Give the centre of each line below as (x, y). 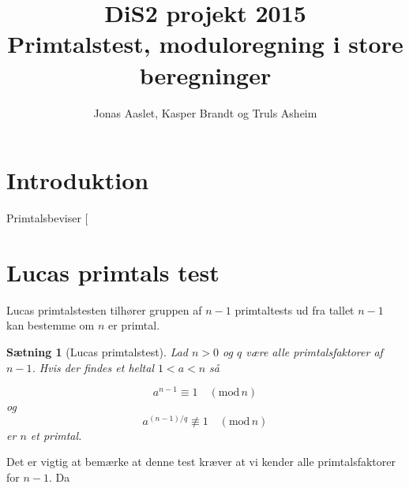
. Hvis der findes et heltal (93, 367)
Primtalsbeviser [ (47, 218)
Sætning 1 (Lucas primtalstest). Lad (97, 351)
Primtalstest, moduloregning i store (205, 44)
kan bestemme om (51, 325)
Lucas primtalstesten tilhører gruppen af (104, 309)
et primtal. (56, 435)
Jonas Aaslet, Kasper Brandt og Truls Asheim (205, 112)
